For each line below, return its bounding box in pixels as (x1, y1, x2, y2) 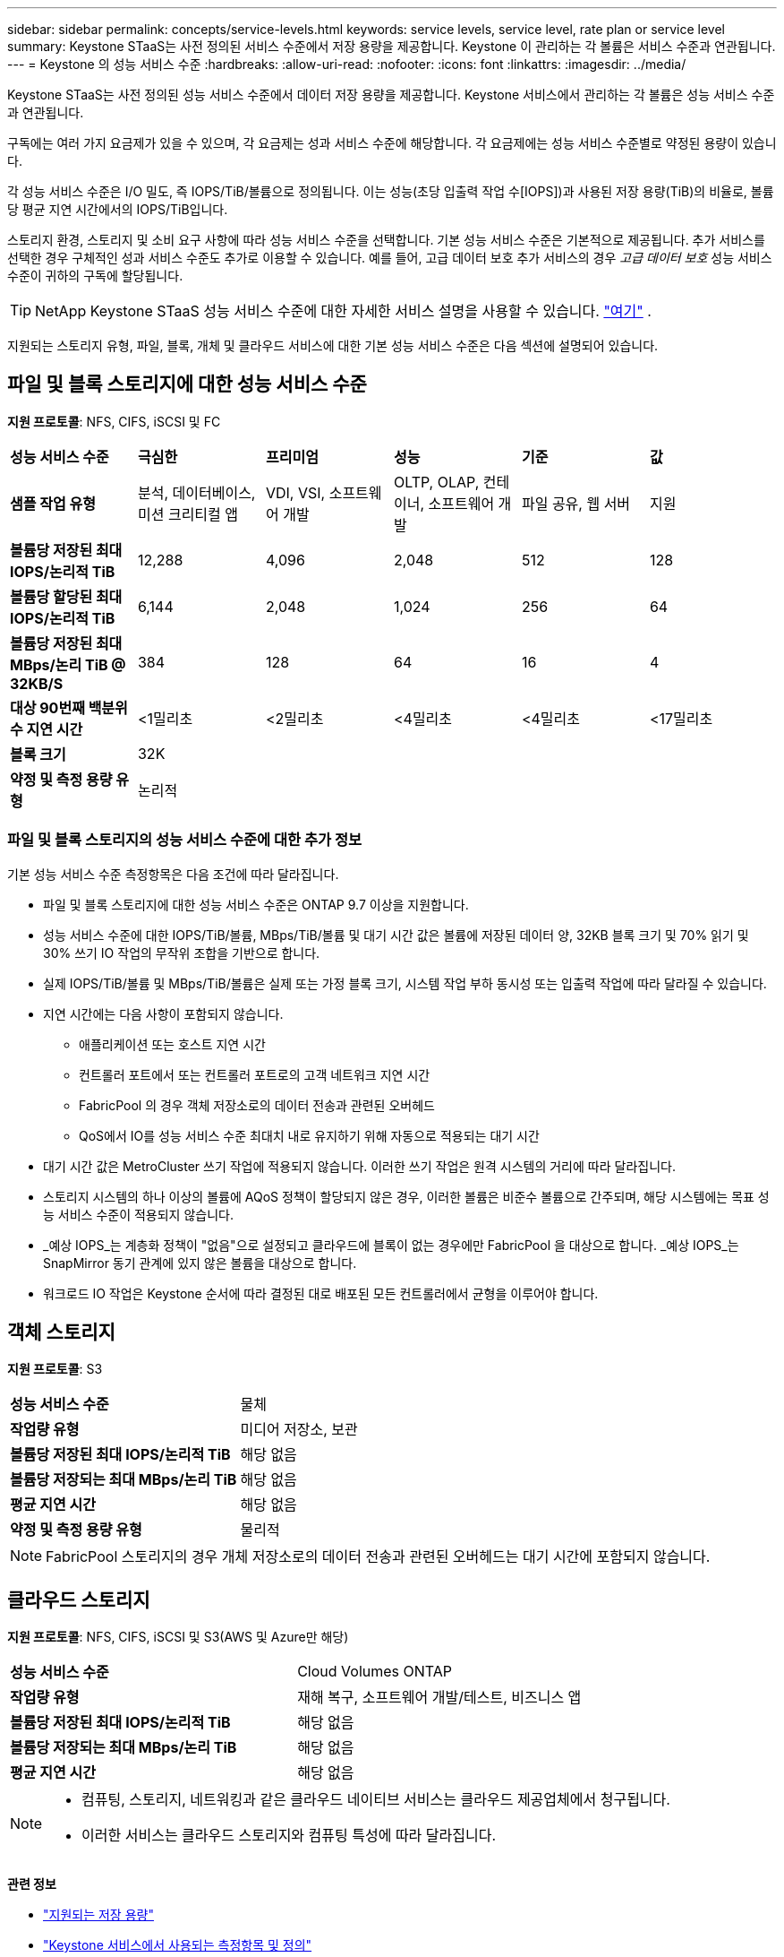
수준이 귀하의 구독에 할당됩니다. (7, 268, 183, 283)
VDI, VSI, (265, 483, 326, 502)
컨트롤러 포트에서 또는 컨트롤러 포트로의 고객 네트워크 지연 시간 (79, 1066, 430, 1082)
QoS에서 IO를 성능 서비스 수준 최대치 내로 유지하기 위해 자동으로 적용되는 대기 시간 (79, 1127, 540, 1143)
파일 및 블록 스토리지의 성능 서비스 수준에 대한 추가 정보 (7, 831, 362, 849)
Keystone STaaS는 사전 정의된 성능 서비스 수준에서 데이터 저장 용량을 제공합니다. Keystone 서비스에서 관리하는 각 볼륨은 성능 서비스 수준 (7, 87, 775, 102)
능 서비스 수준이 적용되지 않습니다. (43, 1206, 234, 1222)
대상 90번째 (10, 698, 85, 717)
